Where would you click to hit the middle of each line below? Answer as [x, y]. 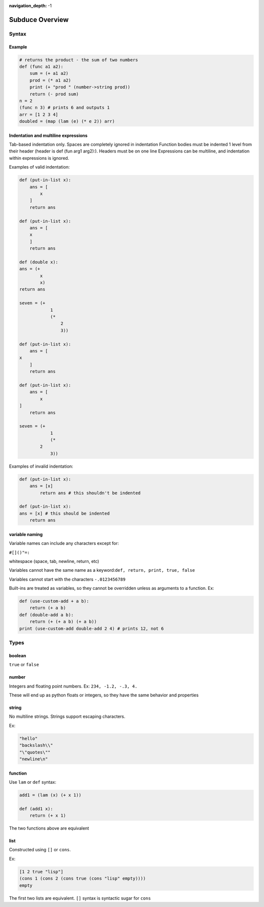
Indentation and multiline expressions [48, 135]
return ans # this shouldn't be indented [90, 493]
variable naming [26, 534]
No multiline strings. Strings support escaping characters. [67, 716]
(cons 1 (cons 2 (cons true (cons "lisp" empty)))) [83, 879]
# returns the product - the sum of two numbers [79, 60]
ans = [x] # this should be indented [65, 513]
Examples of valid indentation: [39, 167]
